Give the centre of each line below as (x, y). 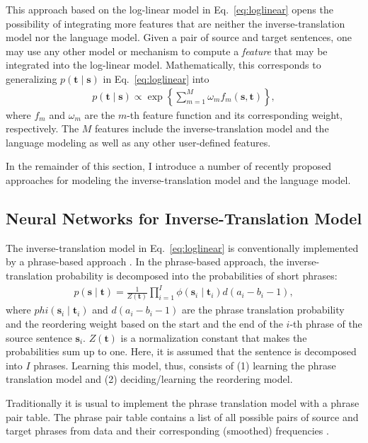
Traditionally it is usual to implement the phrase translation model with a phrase (183, 402)
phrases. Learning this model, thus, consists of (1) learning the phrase (185, 365)
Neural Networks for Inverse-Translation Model (184, 218)
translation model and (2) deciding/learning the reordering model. (149, 379)
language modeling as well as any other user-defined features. (138, 142)
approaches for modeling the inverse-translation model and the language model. (178, 179)
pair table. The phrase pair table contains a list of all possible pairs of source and (182, 416)
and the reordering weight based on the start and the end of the (144, 323)
